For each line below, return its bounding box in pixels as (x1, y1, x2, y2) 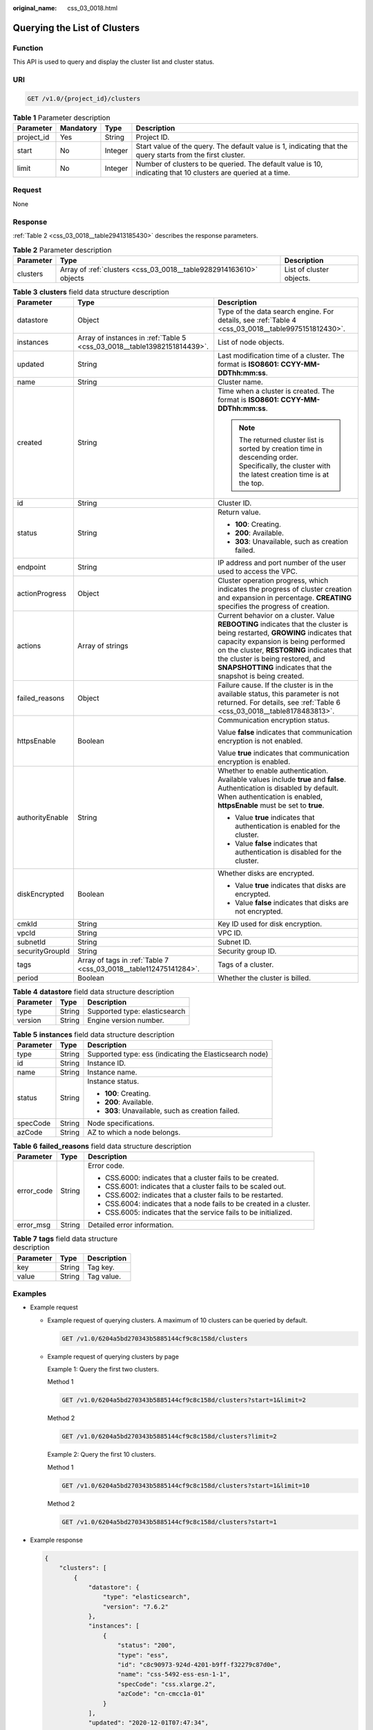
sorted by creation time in (238, 444, 323, 453)
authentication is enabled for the (235, 821, 341, 831)
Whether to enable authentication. (218, 766, 329, 776)
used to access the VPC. (218, 567, 298, 576)
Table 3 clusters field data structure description (12, 287, 169, 297)
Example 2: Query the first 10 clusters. (47, 1450, 156, 1459)
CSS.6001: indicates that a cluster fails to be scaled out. (104, 1182, 287, 1192)
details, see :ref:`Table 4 (218, 316, 297, 325)
